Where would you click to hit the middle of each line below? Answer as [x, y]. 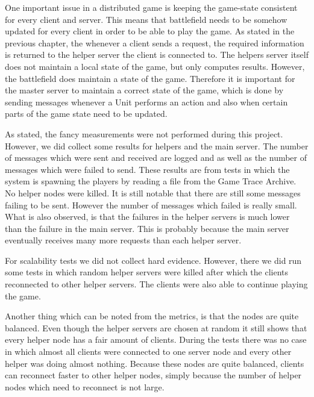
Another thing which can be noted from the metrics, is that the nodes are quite [152, 316]
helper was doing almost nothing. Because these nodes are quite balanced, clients [155, 363]
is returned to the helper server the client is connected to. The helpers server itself [157, 55]
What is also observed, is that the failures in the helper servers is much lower [147, 217]
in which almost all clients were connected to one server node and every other [148, 352]
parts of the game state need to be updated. [86, 114]
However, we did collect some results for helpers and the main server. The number [157, 145]
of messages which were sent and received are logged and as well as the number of [156, 158]
